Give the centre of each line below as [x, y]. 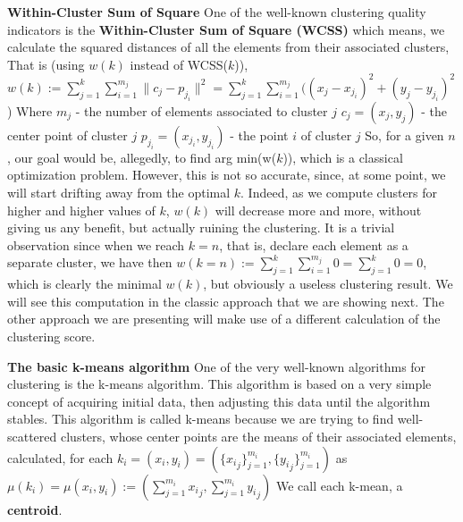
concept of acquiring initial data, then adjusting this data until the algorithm [219, 401]
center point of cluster [67, 135]
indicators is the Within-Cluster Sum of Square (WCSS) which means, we [226, 29]
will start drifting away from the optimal [119, 193]
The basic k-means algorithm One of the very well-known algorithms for [217, 366]
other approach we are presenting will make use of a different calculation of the [224, 319]
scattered [32, 436]
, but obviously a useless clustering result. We [328, 284]
